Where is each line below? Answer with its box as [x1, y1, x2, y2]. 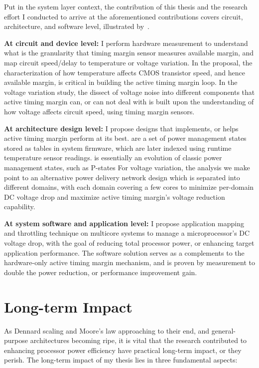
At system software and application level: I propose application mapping [4, 218, 244, 228]
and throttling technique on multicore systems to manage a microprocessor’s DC [4, 228, 250, 238]
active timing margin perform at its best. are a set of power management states [4, 133, 247, 143]
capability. [4, 201, 35, 212]
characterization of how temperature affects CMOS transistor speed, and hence [4, 67, 245, 77]
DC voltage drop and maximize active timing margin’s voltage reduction [4, 191, 225, 202]
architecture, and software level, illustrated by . [4, 21, 149, 31]
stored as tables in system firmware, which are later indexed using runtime [4, 142, 232, 153]
